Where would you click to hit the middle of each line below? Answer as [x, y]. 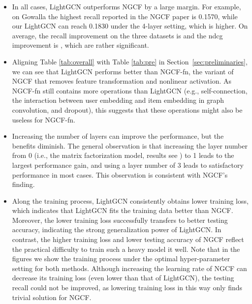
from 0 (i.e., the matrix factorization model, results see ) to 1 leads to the [123, 155]
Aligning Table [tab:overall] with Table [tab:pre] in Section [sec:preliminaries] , [130, 61]
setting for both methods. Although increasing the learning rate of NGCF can [129, 268]
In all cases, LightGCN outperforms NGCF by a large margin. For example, [126, 6]
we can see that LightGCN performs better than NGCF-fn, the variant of [123, 71]
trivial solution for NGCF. [52, 297]
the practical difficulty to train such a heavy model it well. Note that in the [126, 249]
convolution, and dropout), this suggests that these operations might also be [127, 109]
